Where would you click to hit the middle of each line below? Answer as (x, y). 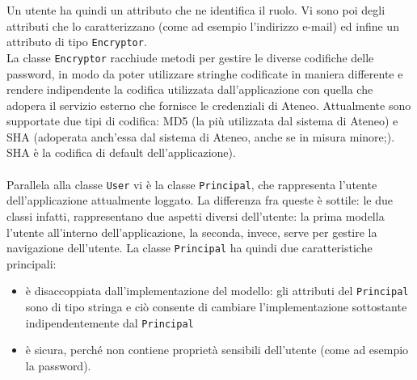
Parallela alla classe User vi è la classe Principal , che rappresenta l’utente (192, 184)
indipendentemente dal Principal (110, 322)
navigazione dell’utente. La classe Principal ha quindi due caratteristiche (190, 248)
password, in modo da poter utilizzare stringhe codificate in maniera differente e (205, 73)
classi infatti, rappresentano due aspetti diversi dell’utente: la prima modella (196, 215)
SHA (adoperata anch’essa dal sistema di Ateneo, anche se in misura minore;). (201, 136)
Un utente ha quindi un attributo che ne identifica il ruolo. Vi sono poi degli (196, 10)
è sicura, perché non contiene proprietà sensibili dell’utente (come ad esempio (217, 350)
